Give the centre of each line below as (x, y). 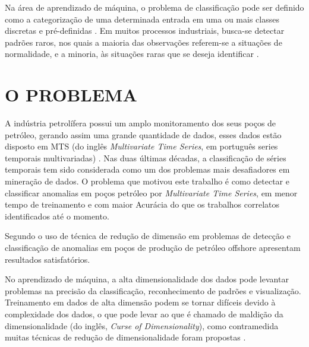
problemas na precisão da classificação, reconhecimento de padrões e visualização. (153, 290)
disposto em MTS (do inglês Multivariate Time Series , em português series (141, 146)
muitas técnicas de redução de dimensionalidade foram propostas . (125, 337)
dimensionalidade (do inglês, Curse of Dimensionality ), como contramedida (142, 325)
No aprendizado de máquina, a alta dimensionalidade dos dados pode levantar (147, 279)
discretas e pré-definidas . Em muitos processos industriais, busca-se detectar (145, 31)
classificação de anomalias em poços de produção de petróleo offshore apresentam (153, 248)
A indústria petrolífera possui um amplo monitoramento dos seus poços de (141, 123)
